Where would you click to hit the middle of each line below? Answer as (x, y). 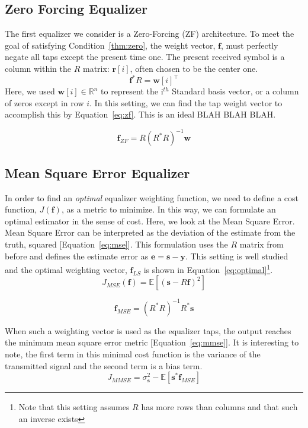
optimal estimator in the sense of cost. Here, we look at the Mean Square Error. (150, 221)
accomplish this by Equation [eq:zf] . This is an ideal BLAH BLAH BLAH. (140, 114)
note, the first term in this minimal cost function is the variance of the (133, 354)
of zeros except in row (44, 102)
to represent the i (132, 91)
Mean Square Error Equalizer (97, 172)
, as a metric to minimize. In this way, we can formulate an (169, 209)
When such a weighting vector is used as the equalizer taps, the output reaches (148, 330)
